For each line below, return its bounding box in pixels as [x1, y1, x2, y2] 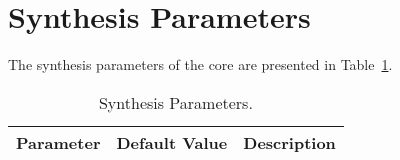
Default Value [116, 130, 228, 154]
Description [243, 130, 336, 154]
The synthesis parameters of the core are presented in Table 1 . [8, 54, 393, 75]
